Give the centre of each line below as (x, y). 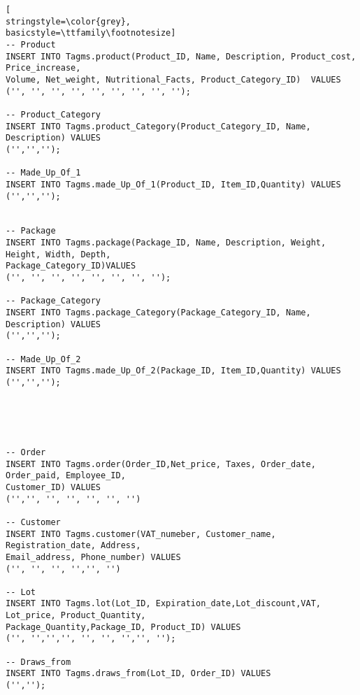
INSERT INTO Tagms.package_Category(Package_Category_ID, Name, (158, 313)
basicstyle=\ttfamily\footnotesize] (91, 33)
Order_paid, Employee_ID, (66, 476)
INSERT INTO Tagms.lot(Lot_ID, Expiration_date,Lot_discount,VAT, (164, 604)
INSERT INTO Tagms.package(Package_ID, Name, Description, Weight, (166, 243)
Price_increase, (43, 68)
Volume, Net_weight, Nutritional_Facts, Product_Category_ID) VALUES (173, 79)
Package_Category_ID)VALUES (71, 266)
